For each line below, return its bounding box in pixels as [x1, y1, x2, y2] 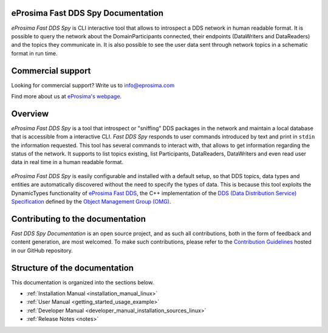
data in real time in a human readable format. [11, 159, 124, 166]
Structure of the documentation [11, 263, 134, 273]
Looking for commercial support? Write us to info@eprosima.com [11, 81, 175, 89]
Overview [11, 108, 49, 118]
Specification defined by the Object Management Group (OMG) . [11, 198, 171, 205]
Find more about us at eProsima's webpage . [11, 92, 122, 100]
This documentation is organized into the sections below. [11, 278, 154, 286]
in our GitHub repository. [11, 247, 73, 254]
